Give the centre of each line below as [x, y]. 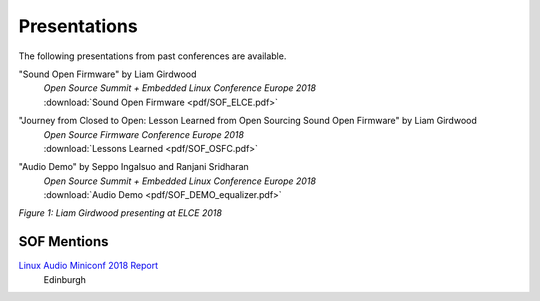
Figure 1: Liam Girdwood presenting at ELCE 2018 [120, 213]
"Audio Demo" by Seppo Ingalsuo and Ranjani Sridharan [133, 167]
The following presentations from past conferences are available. [152, 56]
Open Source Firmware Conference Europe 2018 [144, 134]
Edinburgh [65, 279]
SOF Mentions [63, 241]
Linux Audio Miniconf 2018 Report [88, 266]
